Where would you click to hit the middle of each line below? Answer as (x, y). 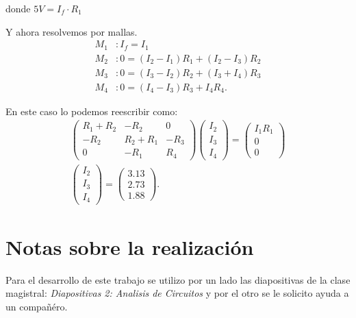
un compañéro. (37, 306)
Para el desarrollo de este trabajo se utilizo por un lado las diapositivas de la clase (178, 279)
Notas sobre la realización (130, 246)
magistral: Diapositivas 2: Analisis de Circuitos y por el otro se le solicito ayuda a (177, 293)
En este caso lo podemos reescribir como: (92, 111)
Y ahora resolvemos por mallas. (72, 31)
